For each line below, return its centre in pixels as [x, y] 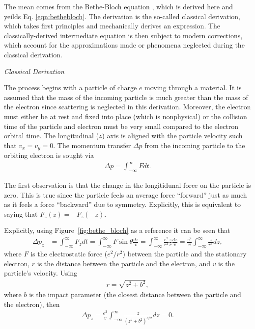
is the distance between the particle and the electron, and [124, 263]
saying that [21, 214]
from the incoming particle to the [195, 145]
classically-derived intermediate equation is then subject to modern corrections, [123, 35]
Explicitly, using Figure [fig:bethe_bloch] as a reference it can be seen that [117, 230]
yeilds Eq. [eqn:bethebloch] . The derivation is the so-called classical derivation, [122, 16]
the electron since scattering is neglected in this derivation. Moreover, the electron [127, 107]
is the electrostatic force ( [69, 253]
